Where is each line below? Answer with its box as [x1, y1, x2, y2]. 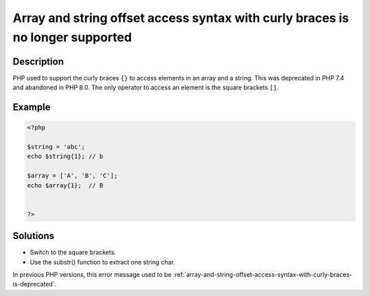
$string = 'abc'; [27, 143, 86, 151]
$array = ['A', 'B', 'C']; [27, 172, 118, 180]
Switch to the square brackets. [29, 248, 116, 257]
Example [12, 102, 51, 113]
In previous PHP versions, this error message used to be [12, 271, 172, 279]
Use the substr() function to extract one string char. [29, 258, 175, 266]
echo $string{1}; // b [27, 152, 103, 161]
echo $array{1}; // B [27, 181, 103, 189]
